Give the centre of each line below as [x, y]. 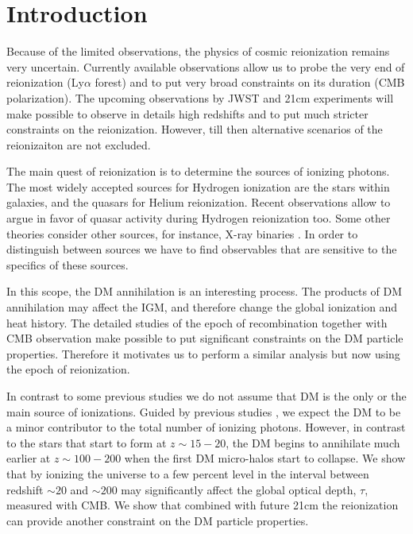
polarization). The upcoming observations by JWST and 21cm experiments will [200, 97]
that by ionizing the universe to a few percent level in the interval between [188, 473]
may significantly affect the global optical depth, [239, 489]
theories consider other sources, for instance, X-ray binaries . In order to [182, 233]
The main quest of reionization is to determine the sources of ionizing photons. [198, 171]
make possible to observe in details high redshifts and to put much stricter [187, 113]
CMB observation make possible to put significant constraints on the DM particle [205, 338]
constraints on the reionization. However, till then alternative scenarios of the [195, 129]
